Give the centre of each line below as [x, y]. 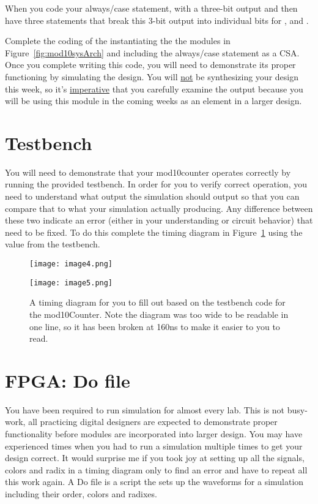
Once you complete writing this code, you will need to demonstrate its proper [150, 65]
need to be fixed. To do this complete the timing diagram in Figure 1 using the [154, 232]
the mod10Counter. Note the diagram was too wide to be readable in [159, 314]
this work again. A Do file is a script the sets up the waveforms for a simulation [154, 482]
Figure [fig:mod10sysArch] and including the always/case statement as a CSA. [152, 52]
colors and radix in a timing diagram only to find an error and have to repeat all [156, 469]
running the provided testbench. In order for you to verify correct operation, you [156, 184]
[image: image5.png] [71, 283]
